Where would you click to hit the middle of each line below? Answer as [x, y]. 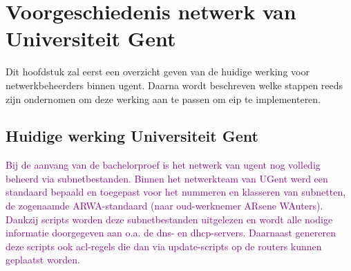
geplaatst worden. [43, 260]
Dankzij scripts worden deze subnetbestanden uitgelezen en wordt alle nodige [169, 219]
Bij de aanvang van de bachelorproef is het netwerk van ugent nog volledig [163, 165]
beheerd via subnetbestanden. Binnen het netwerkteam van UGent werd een [167, 178]
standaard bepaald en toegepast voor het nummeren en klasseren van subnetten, [176, 192]
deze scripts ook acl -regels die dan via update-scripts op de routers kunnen [164, 246]
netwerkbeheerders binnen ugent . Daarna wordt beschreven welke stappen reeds [174, 85]
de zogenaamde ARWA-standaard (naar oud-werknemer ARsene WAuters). [164, 206]
